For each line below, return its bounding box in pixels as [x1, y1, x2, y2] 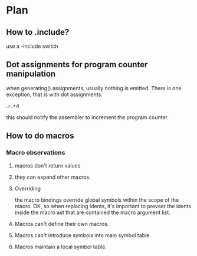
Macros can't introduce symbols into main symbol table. [14, 231, 152, 239]
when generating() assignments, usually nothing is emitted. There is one [6, 84, 182, 91]
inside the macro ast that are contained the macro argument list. [14, 209, 171, 216]
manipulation [6, 69, 56, 79]
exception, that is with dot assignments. [6, 91, 103, 98]
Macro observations [6, 149, 65, 157]
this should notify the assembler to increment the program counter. [6, 113, 169, 121]
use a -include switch [6, 42, 58, 50]
